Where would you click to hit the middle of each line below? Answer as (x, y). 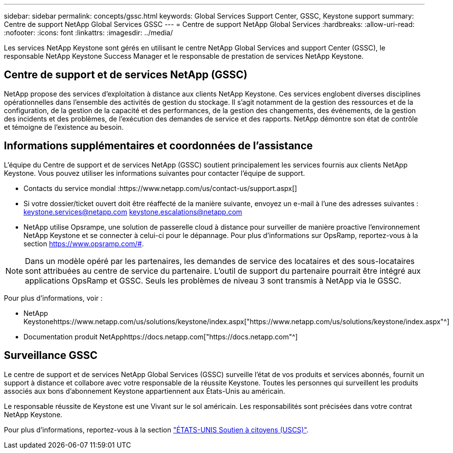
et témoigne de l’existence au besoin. (64, 127)
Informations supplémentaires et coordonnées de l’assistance (159, 146)
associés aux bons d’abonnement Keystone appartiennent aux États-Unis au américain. (145, 391)
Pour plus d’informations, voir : (53, 298)
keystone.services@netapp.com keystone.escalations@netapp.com (133, 212)
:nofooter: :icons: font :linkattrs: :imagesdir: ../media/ (89, 33)
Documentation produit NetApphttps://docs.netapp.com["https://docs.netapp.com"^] (161, 336)
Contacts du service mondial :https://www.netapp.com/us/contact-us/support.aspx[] (160, 188)
